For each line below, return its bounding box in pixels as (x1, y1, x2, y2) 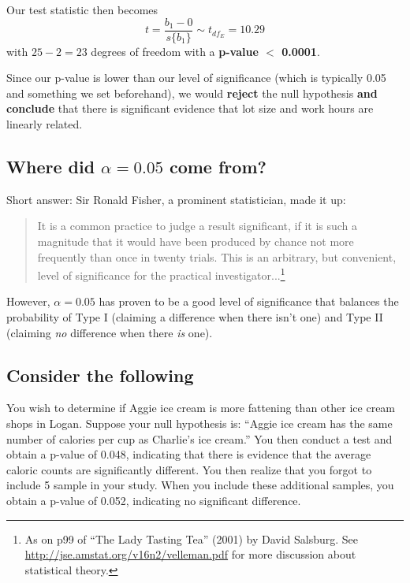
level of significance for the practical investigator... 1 (37, 265, 285, 283)
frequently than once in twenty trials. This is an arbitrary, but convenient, (37, 248, 397, 265)
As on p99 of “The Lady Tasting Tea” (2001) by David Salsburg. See (24, 530, 359, 547)
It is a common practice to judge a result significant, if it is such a (37, 217, 358, 234)
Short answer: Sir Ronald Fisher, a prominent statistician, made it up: (6, 191, 346, 207)
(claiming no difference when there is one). (6, 324, 213, 340)
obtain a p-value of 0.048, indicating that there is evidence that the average (6, 446, 371, 462)
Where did (6, 154, 95, 179)
